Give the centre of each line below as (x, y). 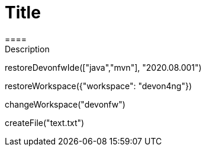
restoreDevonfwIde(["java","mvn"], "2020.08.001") (103, 67)
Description (27, 49)
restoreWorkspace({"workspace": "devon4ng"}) (98, 86)
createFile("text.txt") (45, 122)
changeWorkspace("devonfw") (65, 104)
